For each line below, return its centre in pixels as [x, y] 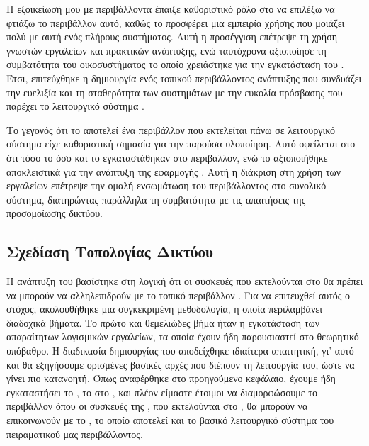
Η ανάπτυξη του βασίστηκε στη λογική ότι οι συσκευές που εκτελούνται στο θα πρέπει [185, 281]
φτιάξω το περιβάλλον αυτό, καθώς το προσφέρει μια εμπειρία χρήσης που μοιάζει [176, 22]
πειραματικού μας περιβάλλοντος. [75, 434]
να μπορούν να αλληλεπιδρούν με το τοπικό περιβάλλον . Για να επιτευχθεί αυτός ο [178, 295]
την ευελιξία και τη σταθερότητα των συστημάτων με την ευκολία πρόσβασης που [175, 92]
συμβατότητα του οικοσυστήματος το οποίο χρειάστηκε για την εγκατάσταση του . [175, 64]
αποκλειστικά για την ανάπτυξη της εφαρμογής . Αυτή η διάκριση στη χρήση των [174, 171]
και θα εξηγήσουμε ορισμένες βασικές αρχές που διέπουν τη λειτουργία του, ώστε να [181, 364]
